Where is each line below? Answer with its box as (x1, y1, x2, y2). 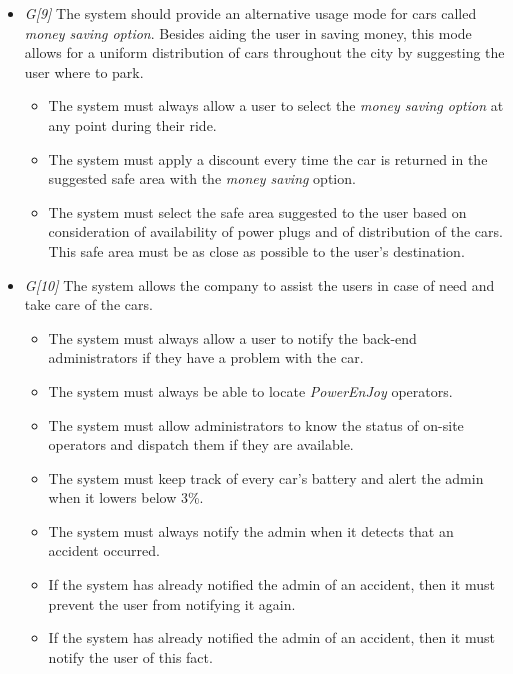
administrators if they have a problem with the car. (48, 347, 364, 368)
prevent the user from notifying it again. (48, 593, 296, 614)
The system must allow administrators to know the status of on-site (48, 414, 464, 435)
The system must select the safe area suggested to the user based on (48, 201, 467, 222)
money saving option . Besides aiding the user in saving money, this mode (24, 22, 472, 43)
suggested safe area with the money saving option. (48, 168, 356, 189)
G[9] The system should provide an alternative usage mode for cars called (24, 3, 477, 23)
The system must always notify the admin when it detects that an (48, 520, 454, 541)
